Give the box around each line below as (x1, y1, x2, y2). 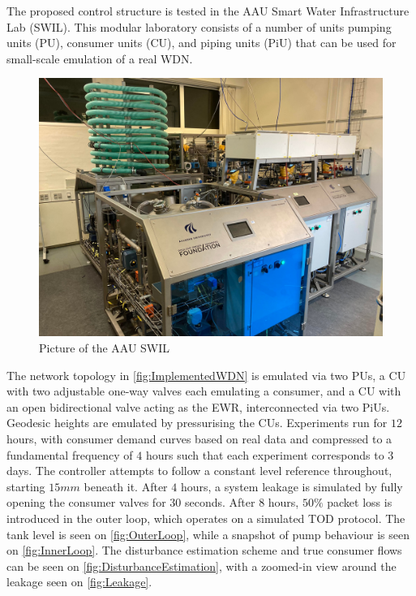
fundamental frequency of (6, 446, 133, 463)
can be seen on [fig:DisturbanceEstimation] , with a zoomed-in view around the (6, 557, 397, 574)
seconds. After (184, 494, 255, 511)
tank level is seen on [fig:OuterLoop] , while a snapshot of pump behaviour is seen (6, 525, 410, 542)
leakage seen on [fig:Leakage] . (6, 573, 152, 590)
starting (6, 477, 45, 495)
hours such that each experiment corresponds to (145, 446, 384, 463)
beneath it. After (84, 477, 168, 495)
